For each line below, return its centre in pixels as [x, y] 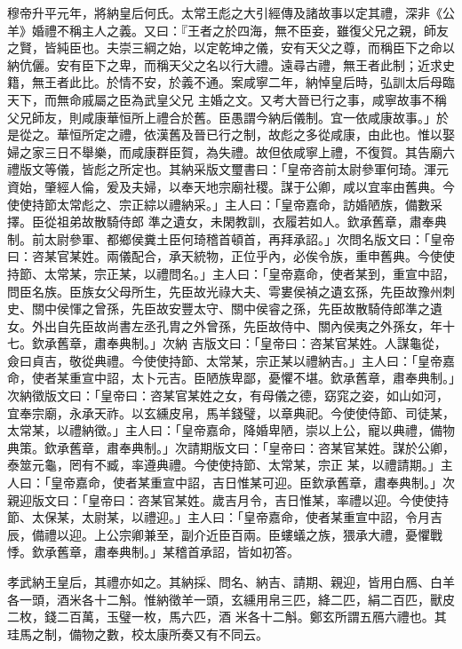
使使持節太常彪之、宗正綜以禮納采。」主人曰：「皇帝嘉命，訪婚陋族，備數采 [225, 204]
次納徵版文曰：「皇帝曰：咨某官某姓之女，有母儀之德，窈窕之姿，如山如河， [228, 396]
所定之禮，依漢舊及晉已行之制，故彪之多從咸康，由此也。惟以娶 [268, 135]
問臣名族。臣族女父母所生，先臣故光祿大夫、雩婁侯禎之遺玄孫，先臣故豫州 [225, 291]
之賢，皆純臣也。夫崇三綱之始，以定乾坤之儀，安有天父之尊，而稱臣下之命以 [231, 47]
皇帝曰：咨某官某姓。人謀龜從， [353, 343]
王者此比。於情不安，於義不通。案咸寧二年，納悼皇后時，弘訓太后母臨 [249, 82]
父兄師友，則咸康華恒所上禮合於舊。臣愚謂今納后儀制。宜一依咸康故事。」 [222, 117]
